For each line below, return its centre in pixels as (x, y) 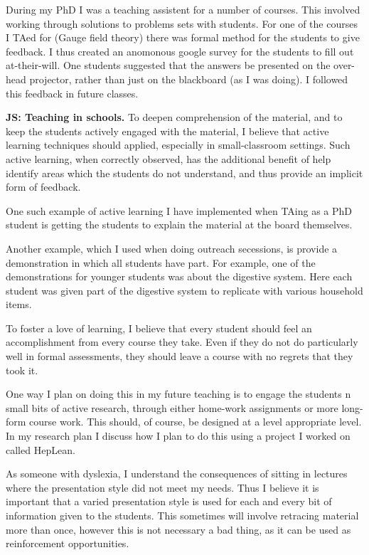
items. (19, 304)
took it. (22, 370)
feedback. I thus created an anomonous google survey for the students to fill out (180, 51)
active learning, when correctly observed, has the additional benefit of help (169, 158)
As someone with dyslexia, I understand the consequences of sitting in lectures (177, 474)
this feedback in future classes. (72, 93)
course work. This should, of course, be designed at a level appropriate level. (196, 422)
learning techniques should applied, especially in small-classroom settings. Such (178, 145)
